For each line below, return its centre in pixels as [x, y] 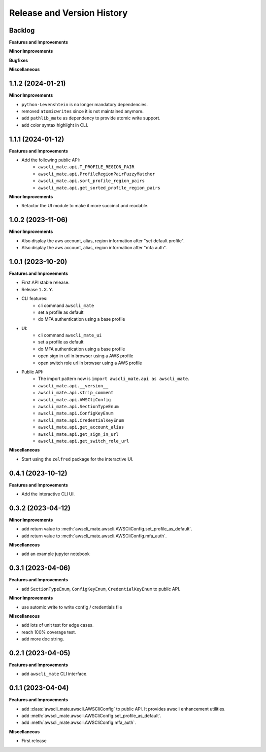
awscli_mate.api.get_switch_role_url [84, 441]
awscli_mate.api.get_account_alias [81, 427]
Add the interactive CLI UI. [48, 494]
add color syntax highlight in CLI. [55, 125]
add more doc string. [43, 639]
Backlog [22, 30]
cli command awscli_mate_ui [70, 335]
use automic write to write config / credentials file [72, 607]
